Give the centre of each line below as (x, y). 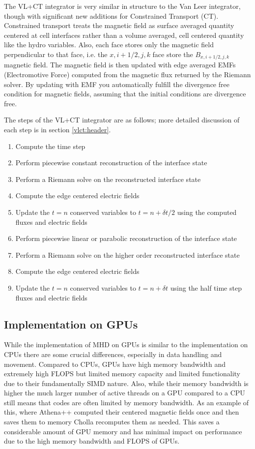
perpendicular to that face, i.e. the (56, 54)
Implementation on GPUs (71, 324)
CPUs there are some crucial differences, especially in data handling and (113, 354)
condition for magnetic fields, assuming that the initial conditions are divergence (125, 94)
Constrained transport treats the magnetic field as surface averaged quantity (119, 25)
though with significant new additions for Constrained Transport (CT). (111, 15)
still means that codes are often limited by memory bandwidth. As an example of (127, 402)
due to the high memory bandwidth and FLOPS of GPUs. (92, 441)
